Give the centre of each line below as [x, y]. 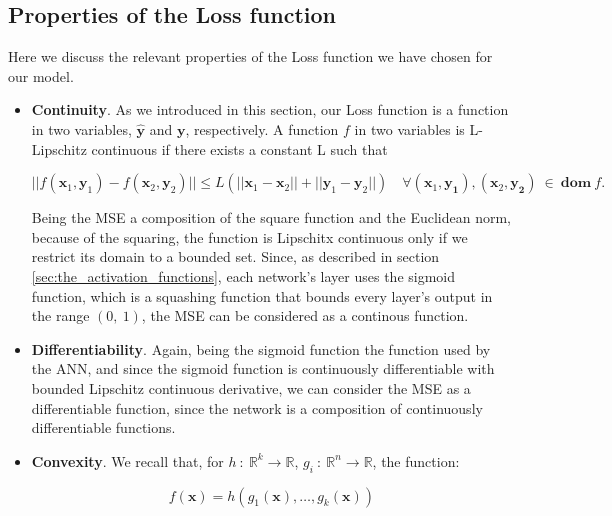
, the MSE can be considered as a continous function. [305, 315]
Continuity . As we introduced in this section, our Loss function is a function [270, 109]
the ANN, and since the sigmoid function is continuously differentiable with [263, 368]
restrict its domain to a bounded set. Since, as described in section [235, 256]
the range [60, 315]
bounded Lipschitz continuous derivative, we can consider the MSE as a [251, 387]
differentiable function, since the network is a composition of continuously [257, 407]
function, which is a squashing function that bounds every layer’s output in [262, 295]
